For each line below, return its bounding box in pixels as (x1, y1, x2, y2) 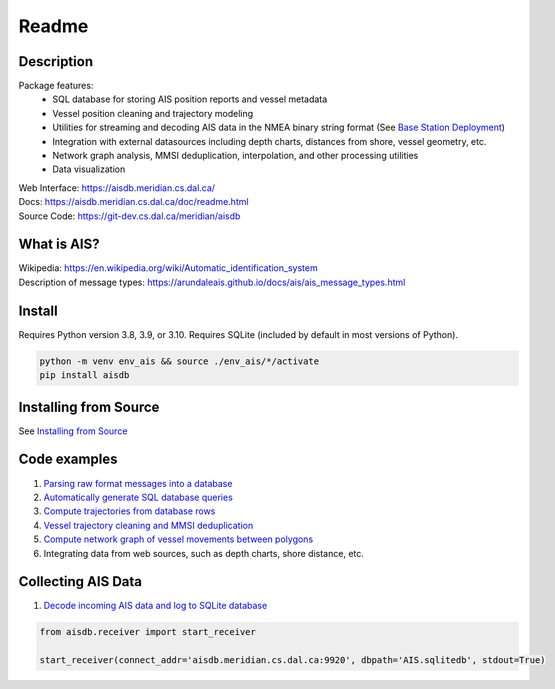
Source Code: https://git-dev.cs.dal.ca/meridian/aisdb (18, 210, 241, 222)
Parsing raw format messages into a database (43, 477, 233, 489)
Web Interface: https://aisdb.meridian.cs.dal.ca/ (18, 181, 215, 194)
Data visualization (52, 163, 126, 175)
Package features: (18, 80, 94, 92)
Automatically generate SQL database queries (43, 491, 234, 503)
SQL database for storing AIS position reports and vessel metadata (52, 93, 328, 105)
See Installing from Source (18, 425, 128, 437)
